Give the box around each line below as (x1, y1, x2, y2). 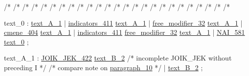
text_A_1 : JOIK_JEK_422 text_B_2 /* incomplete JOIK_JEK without (4, 53, 232, 63)
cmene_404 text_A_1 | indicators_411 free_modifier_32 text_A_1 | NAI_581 (4, 27, 245, 37)
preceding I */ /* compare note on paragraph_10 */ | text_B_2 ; (4, 62, 203, 72)
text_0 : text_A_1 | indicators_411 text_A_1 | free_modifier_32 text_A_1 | (4, 17, 243, 28)
